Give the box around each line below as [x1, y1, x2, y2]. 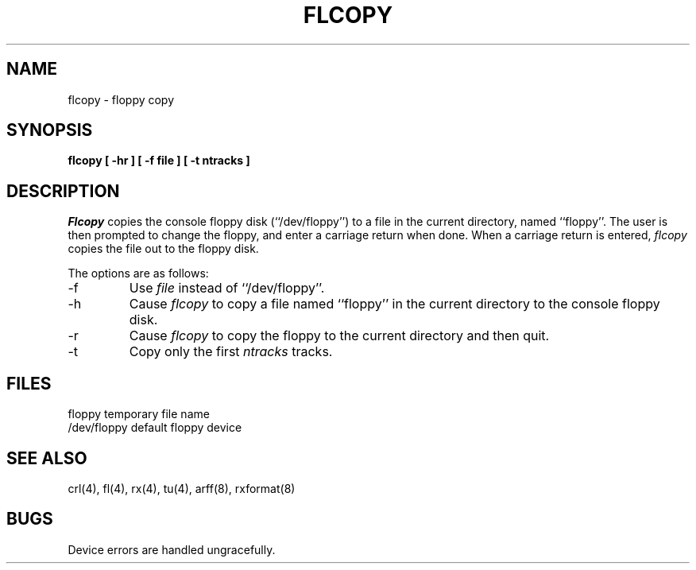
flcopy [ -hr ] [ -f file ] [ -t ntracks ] [68, 153, 250, 168]
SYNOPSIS [6, 120, 93, 141]
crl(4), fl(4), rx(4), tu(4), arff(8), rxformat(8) [68, 481, 296, 495]
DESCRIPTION [6, 180, 120, 201]
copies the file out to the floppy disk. [68, 242, 259, 256]
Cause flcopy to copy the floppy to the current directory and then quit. [129, 328, 550, 344]
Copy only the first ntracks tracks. [129, 343, 333, 360]
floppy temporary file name [68, 407, 210, 421]
